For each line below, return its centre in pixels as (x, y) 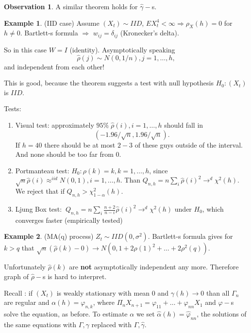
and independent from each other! (54, 66)
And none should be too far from (64, 154)
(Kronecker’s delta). (150, 33)
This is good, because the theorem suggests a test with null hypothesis (109, 83)
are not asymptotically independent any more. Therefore (154, 267)
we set (145, 313)
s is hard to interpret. (75, 276)
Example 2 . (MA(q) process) (49, 236)
